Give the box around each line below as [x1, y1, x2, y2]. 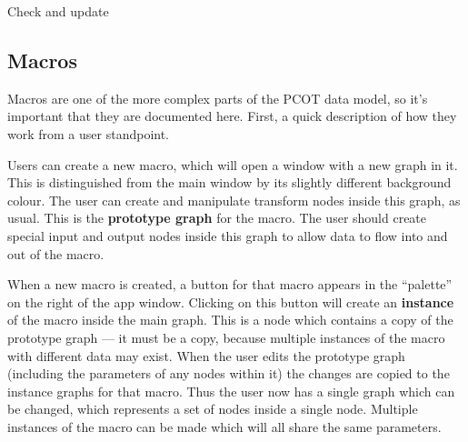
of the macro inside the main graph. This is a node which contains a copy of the [7, 310, 453, 329]
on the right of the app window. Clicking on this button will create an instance [7, 292, 454, 311]
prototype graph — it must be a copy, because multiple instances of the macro [7, 327, 445, 347]
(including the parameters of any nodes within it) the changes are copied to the [7, 364, 450, 383]
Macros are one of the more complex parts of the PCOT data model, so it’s [7, 88, 428, 107]
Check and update [7, 2, 109, 20]
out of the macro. [7, 244, 105, 263]
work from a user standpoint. [7, 124, 170, 143]
